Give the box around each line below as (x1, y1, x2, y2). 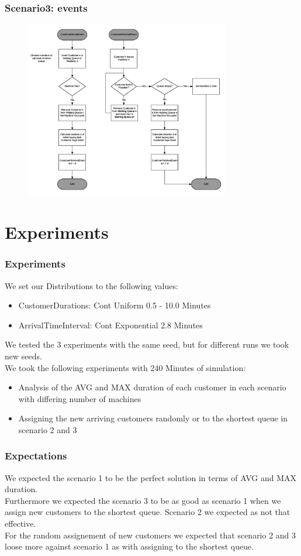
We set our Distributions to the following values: (5, 279, 178, 291)
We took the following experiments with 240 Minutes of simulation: (5, 361, 246, 373)
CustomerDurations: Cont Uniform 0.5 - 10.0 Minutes (18, 299, 211, 311)
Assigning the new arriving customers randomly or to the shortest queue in (18, 412, 288, 424)
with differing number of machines (18, 392, 141, 404)
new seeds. (5, 349, 42, 362)
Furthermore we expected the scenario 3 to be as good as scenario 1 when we (5, 494, 281, 506)
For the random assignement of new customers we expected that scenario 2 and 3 (5, 528, 296, 541)
